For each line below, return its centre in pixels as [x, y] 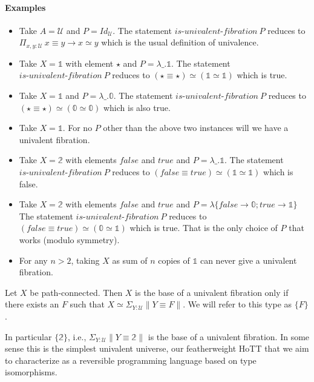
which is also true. [137, 107]
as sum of [130, 260]
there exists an [32, 304]
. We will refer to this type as [237, 304]
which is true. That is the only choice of [204, 228]
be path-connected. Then [76, 292]
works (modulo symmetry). [69, 239]
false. [28, 183]
